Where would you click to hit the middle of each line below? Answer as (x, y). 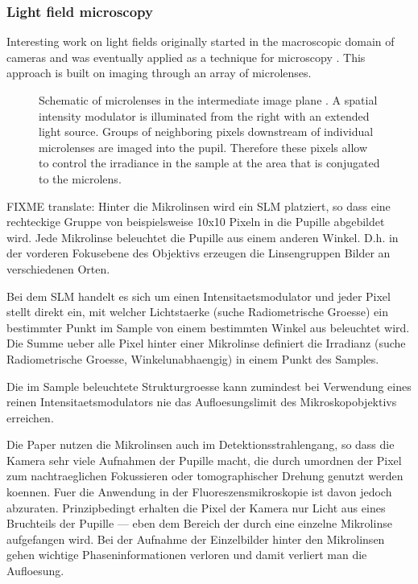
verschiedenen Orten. (58, 268)
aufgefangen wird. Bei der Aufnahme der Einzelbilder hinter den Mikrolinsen (196, 539)
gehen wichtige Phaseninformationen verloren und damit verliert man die (187, 555)
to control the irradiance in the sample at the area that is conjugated (209, 163)
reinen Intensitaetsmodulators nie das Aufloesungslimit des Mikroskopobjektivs (202, 402)
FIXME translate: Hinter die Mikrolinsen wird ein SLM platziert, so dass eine (199, 206)
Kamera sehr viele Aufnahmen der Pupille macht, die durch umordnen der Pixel (204, 460)
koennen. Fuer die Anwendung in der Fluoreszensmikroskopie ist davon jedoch (199, 492)
